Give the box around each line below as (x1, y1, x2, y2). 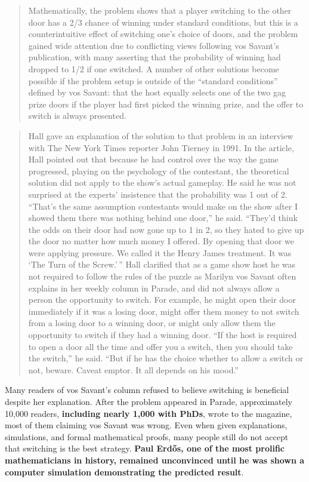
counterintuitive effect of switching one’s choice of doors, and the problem (28, 27, 298, 40)
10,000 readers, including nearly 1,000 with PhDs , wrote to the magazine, (5, 407, 292, 419)
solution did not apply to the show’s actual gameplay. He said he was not (28, 176, 296, 189)
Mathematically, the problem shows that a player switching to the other (28, 4, 292, 16)
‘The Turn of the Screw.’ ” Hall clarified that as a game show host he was (28, 258, 296, 271)
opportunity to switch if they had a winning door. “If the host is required (28, 329, 297, 341)
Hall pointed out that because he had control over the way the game (28, 153, 279, 165)
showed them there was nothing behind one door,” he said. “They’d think (28, 211, 298, 224)
